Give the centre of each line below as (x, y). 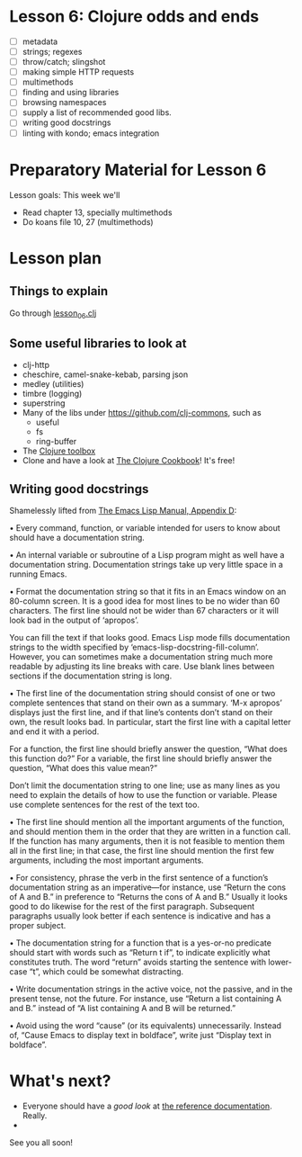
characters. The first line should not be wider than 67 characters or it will (144, 610)
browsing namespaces (64, 103)
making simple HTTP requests (78, 72)
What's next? (60, 1081)
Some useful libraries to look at (98, 343)
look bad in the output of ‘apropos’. (74, 620)
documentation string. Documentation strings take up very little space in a (146, 564)
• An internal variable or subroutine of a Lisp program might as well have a (147, 554)
